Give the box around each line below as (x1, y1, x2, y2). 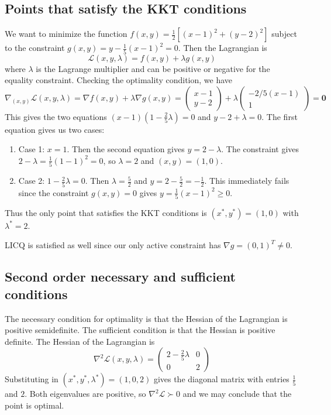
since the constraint (18, 186, 89, 198)
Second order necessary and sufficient (5, 267, 236, 286)
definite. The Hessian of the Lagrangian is (5, 335, 155, 347)
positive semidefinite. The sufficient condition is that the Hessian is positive (5, 324, 275, 336)
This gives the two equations (5, 110, 107, 122)
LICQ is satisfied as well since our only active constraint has (5, 239, 221, 251)
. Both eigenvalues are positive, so (25, 387, 146, 400)
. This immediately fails (204, 174, 289, 187)
